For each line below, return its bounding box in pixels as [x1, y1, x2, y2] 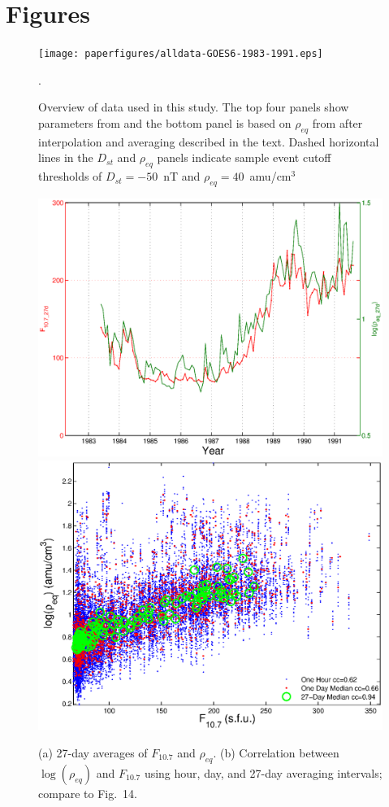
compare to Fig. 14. [38, 784, 137, 801]
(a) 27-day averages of [38, 744, 148, 761]
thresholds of [38, 168, 102, 185]
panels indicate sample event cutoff [157, 149, 331, 166]
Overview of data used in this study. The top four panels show [38, 98, 349, 116]
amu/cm [249, 168, 292, 185]
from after [312, 114, 363, 131]
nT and [163, 168, 201, 185]
